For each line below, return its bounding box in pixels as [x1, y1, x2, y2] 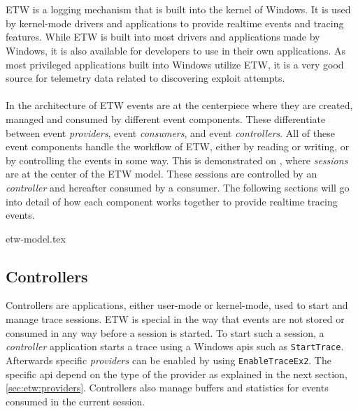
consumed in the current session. [6, 394, 145, 408]
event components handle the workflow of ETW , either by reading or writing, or [6, 139, 350, 154]
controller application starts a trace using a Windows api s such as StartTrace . [6, 339, 344, 354]
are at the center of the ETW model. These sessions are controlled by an [6, 166, 317, 181]
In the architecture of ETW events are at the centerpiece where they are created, [6, 98, 353, 113]
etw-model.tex [6, 231, 66, 245]
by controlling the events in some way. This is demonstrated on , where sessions [6, 152, 348, 167]
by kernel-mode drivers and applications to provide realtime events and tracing [6, 15, 344, 30]
